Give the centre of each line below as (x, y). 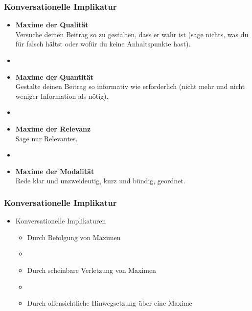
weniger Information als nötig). (62, 96)
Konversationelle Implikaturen (61, 221)
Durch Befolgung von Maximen (74, 237)
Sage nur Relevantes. (46, 138)
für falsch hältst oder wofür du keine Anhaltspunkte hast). (103, 44)
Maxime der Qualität (52, 25)
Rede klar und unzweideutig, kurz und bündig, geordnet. (100, 181)
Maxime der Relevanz (53, 128)
